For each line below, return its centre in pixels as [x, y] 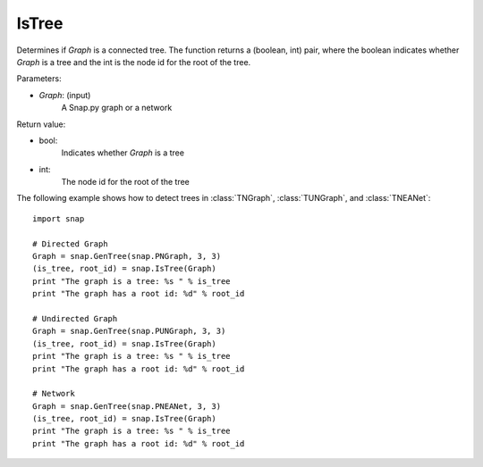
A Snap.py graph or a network [117, 108]
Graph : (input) [65, 95]
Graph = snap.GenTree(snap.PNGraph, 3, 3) [127, 256]
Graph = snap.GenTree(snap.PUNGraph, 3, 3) [129, 331]
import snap [59, 218]
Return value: [41, 124]
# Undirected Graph [75, 318]
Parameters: [39, 79]
